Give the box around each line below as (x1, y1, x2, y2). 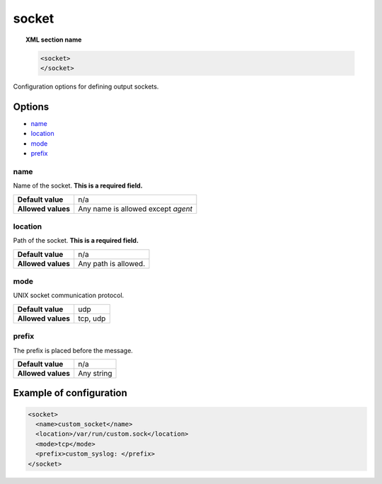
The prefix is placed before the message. (13, 346, 134, 355)
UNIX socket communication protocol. (13, 291, 125, 300)
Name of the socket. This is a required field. (13, 181, 143, 190)
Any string (78, 368, 112, 378)
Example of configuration (13, 387, 127, 399)
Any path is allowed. (78, 258, 145, 268)
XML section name (25, 35, 82, 44)
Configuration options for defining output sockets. (13, 82, 159, 91)
